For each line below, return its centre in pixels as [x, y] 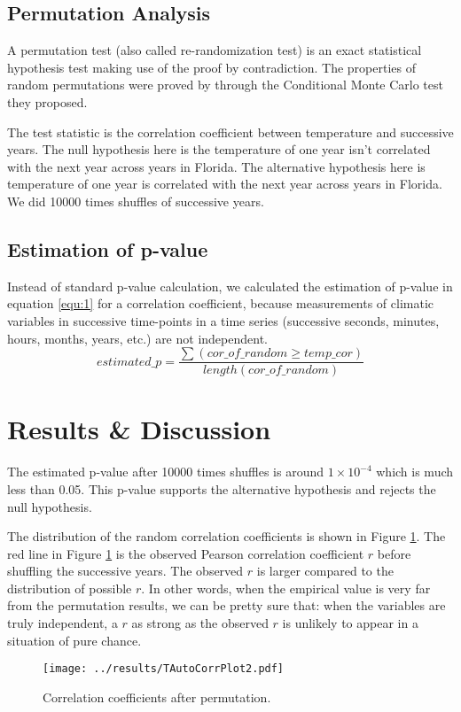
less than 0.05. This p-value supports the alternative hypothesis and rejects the [222, 488]
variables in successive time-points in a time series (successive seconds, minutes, [223, 320]
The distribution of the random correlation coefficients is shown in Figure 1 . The [227, 536]
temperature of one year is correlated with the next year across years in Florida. [225, 184]
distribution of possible [70, 588]
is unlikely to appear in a [350, 623]
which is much [415, 472]
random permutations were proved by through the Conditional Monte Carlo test [225, 85]
